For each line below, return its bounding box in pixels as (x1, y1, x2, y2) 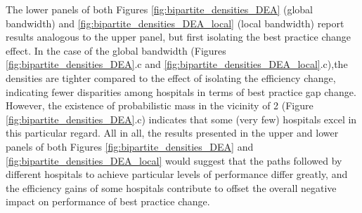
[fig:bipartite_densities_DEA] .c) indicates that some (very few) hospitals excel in (6, 111, 357, 126)
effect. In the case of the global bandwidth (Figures (6, 43, 226, 57)
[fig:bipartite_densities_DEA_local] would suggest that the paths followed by (6, 153, 342, 167)
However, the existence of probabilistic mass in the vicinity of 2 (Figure (6, 98, 313, 113)
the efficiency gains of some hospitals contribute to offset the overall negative (6, 180, 337, 195)
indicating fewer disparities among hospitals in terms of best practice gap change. (6, 84, 356, 99)
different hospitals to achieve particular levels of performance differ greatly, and (6, 167, 348, 181)
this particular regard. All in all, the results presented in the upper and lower (6, 125, 339, 140)
